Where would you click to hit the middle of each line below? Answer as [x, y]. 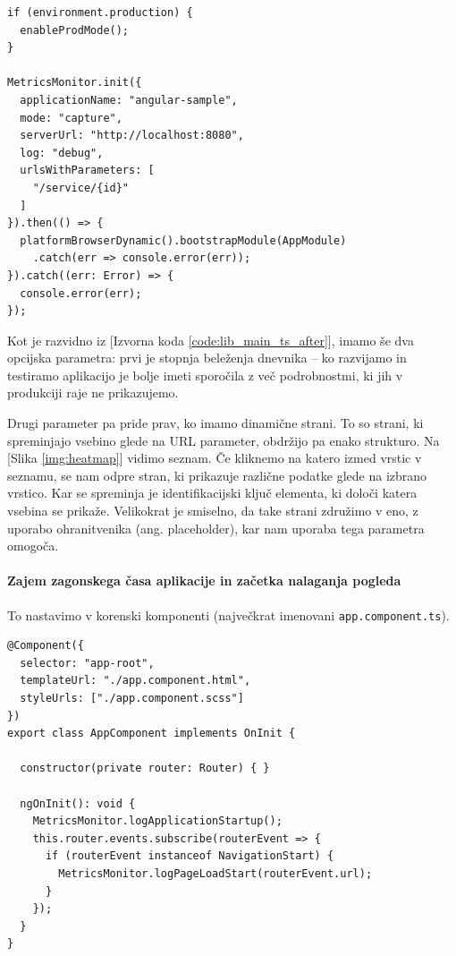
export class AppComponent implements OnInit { [152, 734]
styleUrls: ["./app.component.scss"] [132, 699]
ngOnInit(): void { [78, 803]
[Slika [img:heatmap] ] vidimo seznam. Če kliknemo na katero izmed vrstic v [215, 458]
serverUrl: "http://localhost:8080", [132, 136]
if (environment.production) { [100, 13]
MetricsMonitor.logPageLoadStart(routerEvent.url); [215, 873]
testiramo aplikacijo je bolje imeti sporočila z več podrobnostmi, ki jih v [205, 375]
